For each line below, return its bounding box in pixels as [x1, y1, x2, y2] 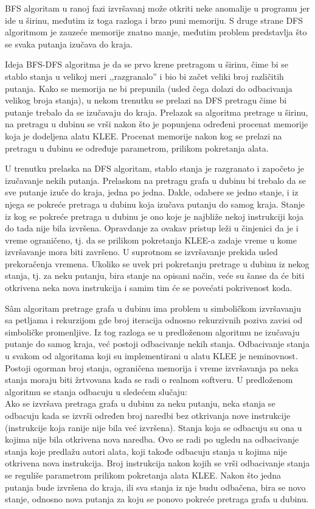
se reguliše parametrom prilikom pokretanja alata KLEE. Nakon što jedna [5, 468, 282, 481]
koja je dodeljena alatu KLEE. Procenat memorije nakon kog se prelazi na [5, 129, 282, 142]
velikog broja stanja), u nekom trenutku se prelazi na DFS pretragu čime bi [5, 94, 287, 107]
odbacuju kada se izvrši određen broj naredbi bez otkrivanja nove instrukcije [5, 409, 291, 421]
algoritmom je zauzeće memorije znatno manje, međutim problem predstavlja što [5, 26, 307, 38]
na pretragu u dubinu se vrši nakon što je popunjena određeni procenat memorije [5, 118, 308, 130]
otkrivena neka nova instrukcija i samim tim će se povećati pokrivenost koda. [5, 281, 292, 294]
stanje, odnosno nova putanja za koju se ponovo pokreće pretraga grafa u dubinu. [5, 493, 309, 505]
